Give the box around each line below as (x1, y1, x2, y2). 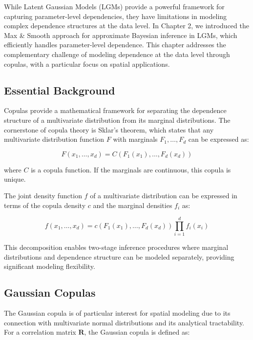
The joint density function (4, 190, 82, 200)
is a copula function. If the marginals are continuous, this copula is (31, 164, 231, 174)
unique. (4, 174, 26, 184)
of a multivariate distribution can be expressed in (90, 190, 237, 200)
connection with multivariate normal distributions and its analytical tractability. (4, 317, 245, 327)
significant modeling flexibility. (4, 261, 95, 271)
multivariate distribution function (4, 134, 105, 144)
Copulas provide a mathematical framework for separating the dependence (4, 105, 227, 115)
